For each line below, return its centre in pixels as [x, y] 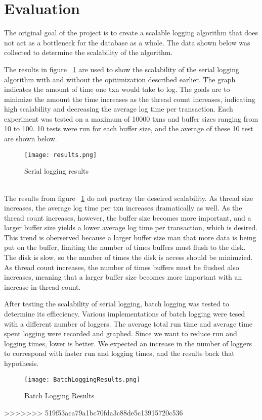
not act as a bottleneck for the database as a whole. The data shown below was [127, 42]
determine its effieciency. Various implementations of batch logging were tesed [125, 314]
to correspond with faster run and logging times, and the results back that [119, 353]
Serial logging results [57, 171]
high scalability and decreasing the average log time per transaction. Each [119, 109]
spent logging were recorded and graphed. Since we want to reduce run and [121, 333]
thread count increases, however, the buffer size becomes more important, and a [128, 217]
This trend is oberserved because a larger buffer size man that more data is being [130, 237]
